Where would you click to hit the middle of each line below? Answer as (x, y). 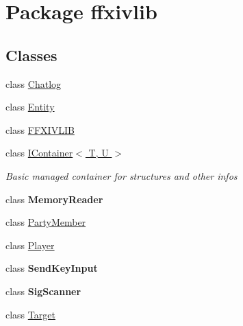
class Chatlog (34, 83)
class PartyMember (46, 222)
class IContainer (39, 153)
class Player (30, 245)
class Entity (30, 107)
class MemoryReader (54, 199)
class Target (30, 314)
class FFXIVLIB (40, 129)
